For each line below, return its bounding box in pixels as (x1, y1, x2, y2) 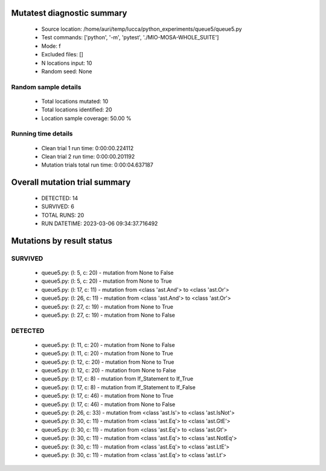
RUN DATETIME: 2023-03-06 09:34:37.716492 (41, 220, 158, 227)
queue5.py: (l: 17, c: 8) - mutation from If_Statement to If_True (41, 375, 193, 383)
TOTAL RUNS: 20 (41, 211, 85, 219)
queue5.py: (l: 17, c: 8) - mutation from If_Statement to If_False (41, 383, 196, 390)
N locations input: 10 (41, 59, 92, 67)
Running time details (11, 130, 73, 138)
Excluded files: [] (41, 51, 84, 58)
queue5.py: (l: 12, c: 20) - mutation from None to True (41, 358, 174, 366)
